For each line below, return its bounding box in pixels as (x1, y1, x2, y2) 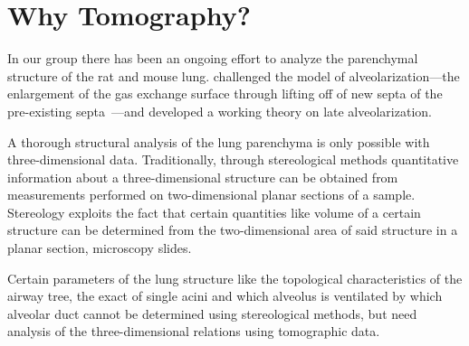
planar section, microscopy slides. (7, 238, 192, 257)
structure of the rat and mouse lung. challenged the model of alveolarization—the (7, 66, 460, 85)
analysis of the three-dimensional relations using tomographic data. (7, 322, 380, 341)
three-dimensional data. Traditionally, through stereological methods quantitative (7, 150, 459, 169)
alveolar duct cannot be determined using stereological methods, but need (7, 304, 417, 323)
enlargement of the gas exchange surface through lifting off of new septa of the (7, 84, 443, 103)
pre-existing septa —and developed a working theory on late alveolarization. (7, 101, 432, 120)
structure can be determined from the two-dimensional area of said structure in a (7, 220, 458, 239)
